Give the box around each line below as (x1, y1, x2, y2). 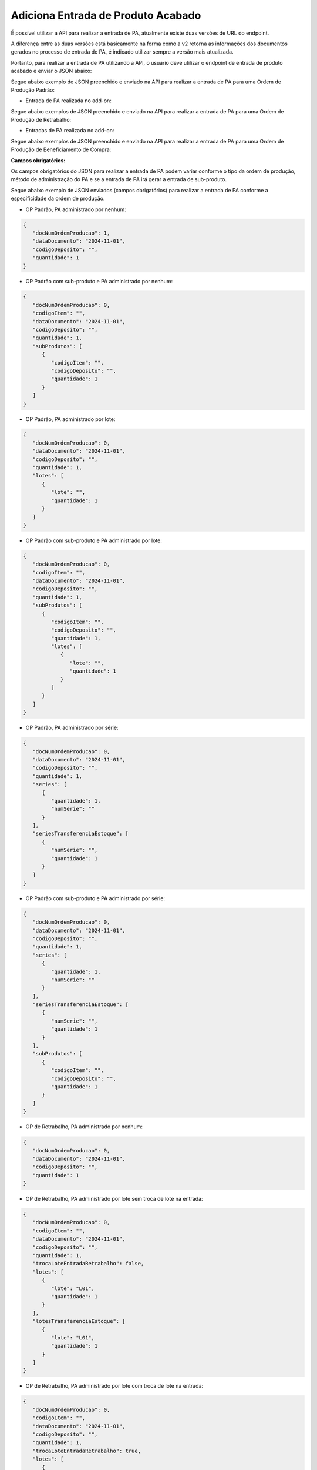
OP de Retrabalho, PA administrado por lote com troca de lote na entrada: (25, 1382, 204, 1389)
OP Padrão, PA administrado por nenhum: (25, 206, 126, 213)
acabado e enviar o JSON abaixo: (11, 68, 92, 75)
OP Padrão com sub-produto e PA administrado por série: (25, 894, 166, 902)
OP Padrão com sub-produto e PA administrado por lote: (25, 537, 163, 544)
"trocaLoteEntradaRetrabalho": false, (32, 1260, 144, 1267)
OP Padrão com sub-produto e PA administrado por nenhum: (25, 278, 173, 285)
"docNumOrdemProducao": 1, (32, 229, 110, 236)
